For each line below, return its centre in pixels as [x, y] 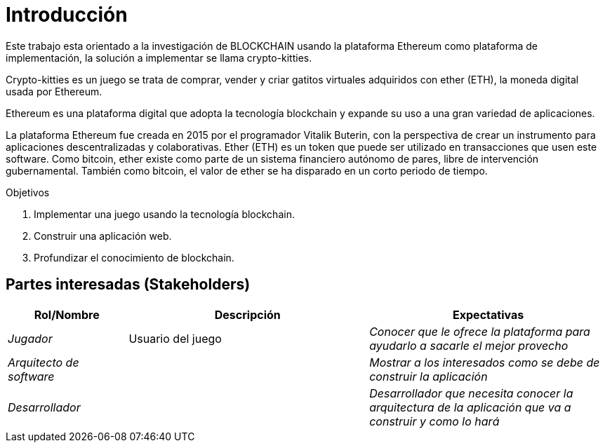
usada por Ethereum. [54, 91]
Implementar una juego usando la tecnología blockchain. [164, 214]
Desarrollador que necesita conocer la [471, 393]
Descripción [247, 314]
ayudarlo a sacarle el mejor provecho [469, 345]
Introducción [67, 15]
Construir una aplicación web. [103, 236]
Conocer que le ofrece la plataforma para [480, 331]
